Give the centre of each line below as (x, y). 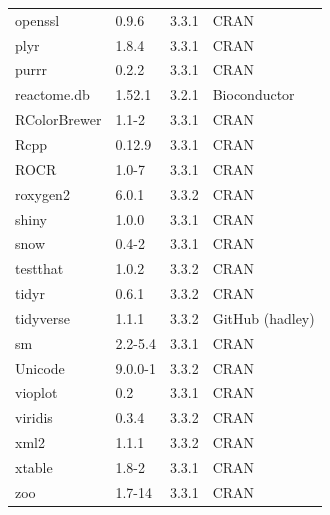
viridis (34, 417)
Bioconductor (253, 94)
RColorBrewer (58, 119)
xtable (34, 466)
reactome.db (52, 94)
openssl (37, 19)
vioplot (36, 392)
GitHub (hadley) (263, 317)
